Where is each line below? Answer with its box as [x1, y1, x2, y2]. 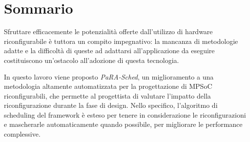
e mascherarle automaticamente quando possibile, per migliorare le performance [4, 119, 243, 129]
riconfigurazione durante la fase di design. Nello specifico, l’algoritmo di [4, 100, 218, 110]
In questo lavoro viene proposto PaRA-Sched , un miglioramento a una [4, 71, 214, 81]
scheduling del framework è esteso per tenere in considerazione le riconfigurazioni [4, 109, 246, 120]
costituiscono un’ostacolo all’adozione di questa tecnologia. [4, 55, 179, 65]
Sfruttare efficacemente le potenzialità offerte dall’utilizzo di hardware [4, 26, 213, 37]
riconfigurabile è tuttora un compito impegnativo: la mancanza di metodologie [4, 36, 238, 46]
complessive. [4, 129, 41, 139]
